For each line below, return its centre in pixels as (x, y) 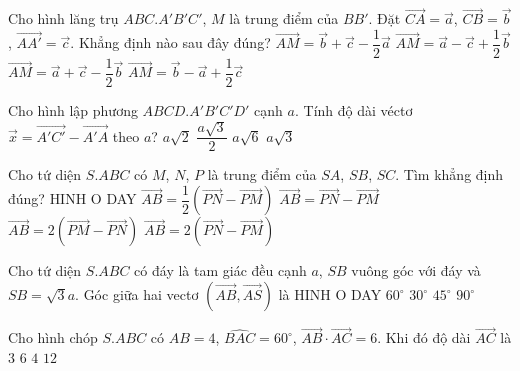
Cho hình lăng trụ (63, 18)
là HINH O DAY (330, 294)
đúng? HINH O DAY (72, 198)
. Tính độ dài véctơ (353, 109)
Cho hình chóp (53, 337)
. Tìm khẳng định (449, 174)
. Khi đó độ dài (424, 337)
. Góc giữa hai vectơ (137, 294)
